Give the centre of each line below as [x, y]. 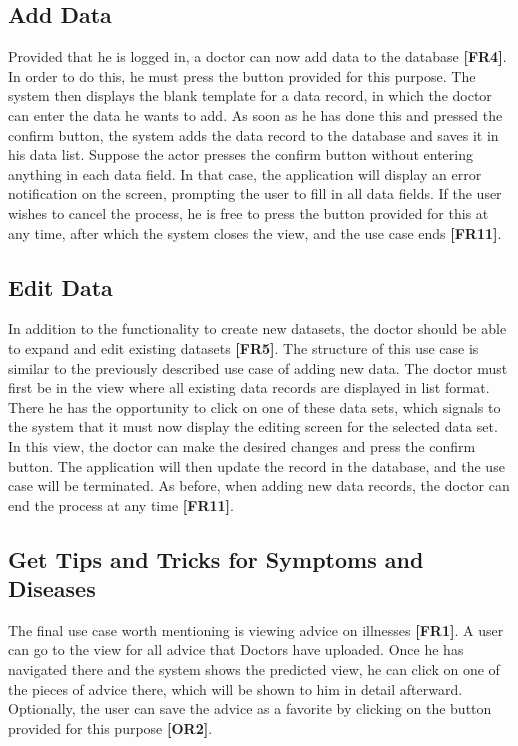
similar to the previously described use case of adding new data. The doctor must [258, 367]
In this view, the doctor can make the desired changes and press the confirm [242, 445]
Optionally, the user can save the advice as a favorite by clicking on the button [250, 708]
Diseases [52, 588]
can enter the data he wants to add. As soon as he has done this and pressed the [255, 114]
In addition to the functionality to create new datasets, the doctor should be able [257, 328]
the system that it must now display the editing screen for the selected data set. [253, 426]
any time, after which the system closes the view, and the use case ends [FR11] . [255, 232]
